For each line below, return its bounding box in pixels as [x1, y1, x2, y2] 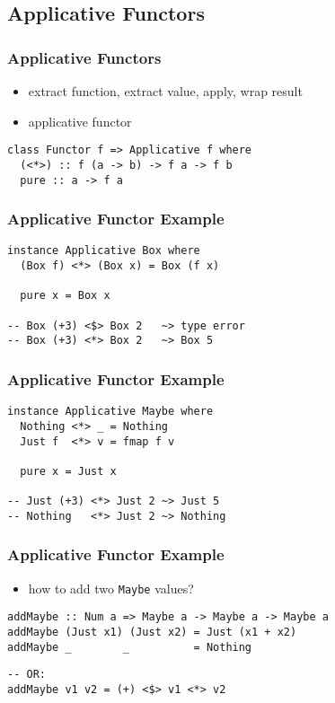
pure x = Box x [20, 289, 110, 303]
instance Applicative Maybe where [7, 405, 214, 418]
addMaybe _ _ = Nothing [7, 640, 252, 654]
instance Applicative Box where [7, 244, 200, 258]
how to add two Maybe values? [28, 578, 194, 597]
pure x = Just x [20, 464, 117, 478]
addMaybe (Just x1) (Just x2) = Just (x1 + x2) [7, 625, 297, 638]
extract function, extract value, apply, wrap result [28, 82, 303, 100]
